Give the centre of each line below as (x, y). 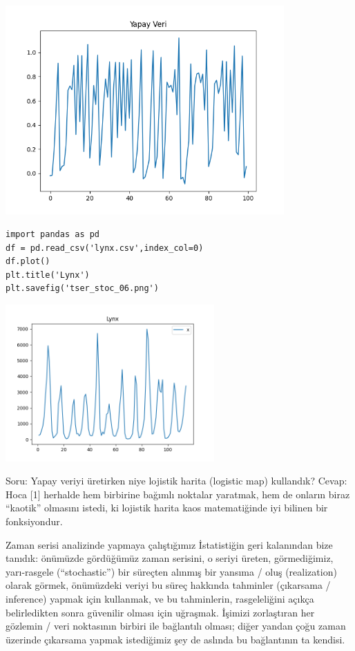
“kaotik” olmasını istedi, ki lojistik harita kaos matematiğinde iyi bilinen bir (167, 508)
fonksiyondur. (34, 521)
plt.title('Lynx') (48, 275)
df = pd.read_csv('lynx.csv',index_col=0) (105, 248)
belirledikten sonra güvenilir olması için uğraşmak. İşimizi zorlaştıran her (160, 612)
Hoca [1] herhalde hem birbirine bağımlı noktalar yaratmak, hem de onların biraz (178, 494)
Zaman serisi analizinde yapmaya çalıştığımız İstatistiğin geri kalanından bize (169, 544)
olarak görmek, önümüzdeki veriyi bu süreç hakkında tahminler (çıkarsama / (168, 585)
